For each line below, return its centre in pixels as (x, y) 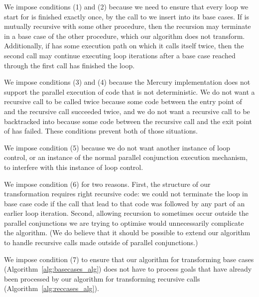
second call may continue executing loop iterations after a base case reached (120, 55)
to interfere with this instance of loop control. (74, 167)
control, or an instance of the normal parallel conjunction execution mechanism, (126, 157)
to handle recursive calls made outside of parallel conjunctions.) (101, 242)
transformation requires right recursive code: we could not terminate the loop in (126, 194)
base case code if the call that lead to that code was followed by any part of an (125, 203)
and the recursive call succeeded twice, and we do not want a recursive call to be (127, 111)
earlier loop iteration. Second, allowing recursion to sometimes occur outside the (126, 213)
